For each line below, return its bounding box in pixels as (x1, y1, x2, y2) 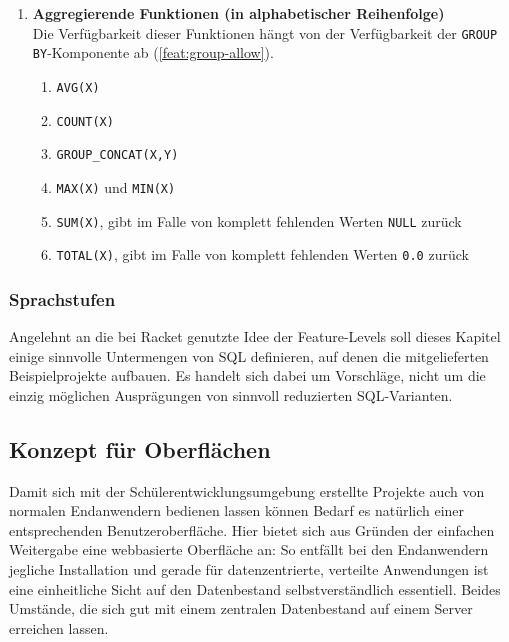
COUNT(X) (56, 114, 114, 129)
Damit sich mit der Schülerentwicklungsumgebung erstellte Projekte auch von (9, 480, 485, 501)
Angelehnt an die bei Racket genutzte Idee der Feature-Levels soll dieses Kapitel (9, 326, 501, 347)
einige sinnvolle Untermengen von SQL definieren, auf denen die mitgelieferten (9, 345, 489, 366)
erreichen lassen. (9, 617, 109, 638)
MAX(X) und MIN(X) (56, 176, 176, 197)
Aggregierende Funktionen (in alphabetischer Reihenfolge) (32, 3, 445, 23)
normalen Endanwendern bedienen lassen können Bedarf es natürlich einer (9, 500, 465, 521)
